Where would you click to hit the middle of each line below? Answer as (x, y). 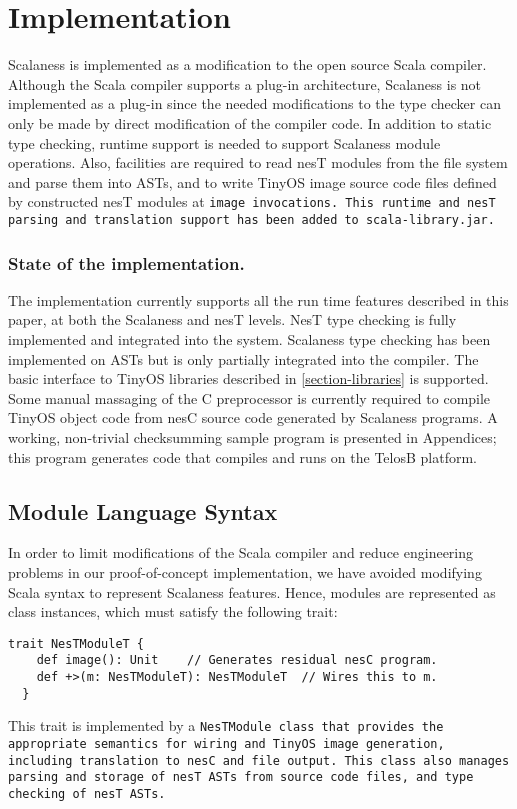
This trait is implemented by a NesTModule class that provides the (226, 725)
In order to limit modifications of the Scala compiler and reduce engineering (241, 552)
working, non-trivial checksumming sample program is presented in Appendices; (252, 436)
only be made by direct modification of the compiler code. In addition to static (250, 122)
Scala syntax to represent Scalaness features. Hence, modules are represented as (252, 591)
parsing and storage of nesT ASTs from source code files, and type (241, 777)
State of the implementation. (126, 262)
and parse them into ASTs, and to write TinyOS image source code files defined (252, 181)
